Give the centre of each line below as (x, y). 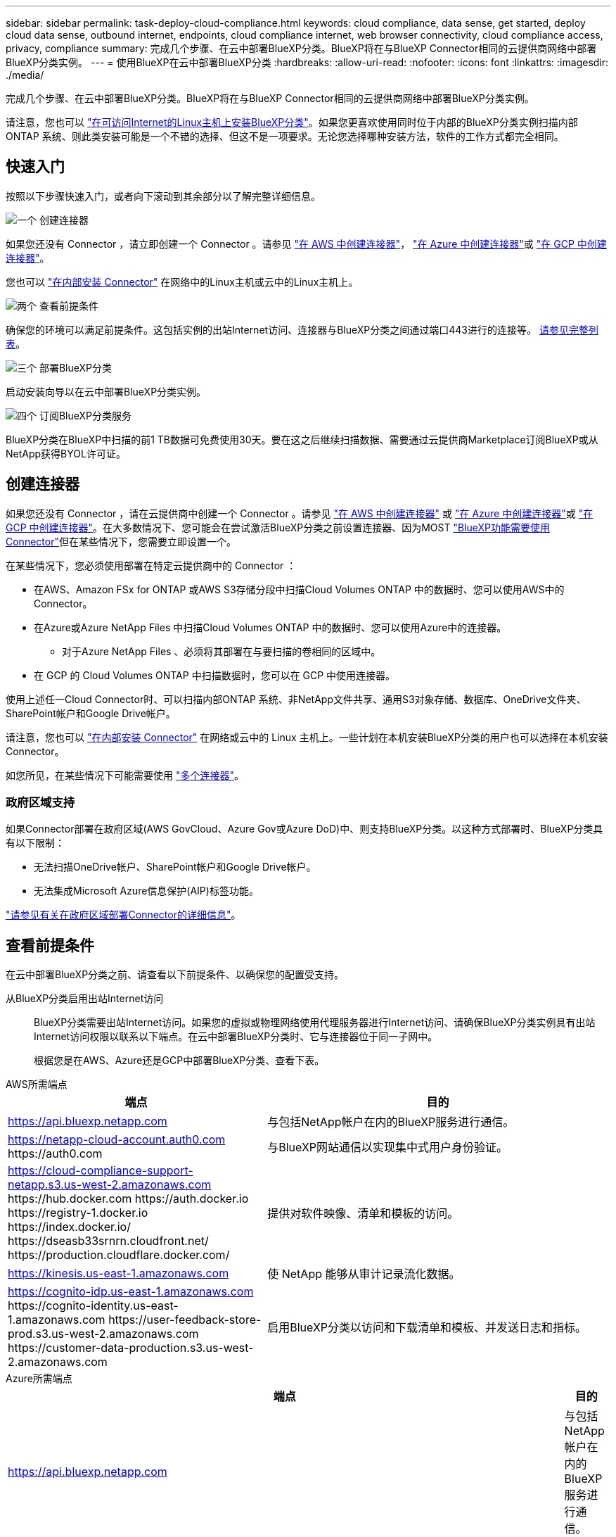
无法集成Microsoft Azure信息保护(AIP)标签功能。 (146, 891)
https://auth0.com (55, 1154)
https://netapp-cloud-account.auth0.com (117, 1140)
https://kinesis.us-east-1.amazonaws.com (118, 1273)
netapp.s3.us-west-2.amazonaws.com (110, 1185)
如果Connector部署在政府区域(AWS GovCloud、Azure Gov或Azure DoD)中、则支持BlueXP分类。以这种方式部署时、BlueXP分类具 (304, 829)
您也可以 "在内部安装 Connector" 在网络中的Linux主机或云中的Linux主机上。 (182, 282)
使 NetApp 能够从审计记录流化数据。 (364, 1274)
